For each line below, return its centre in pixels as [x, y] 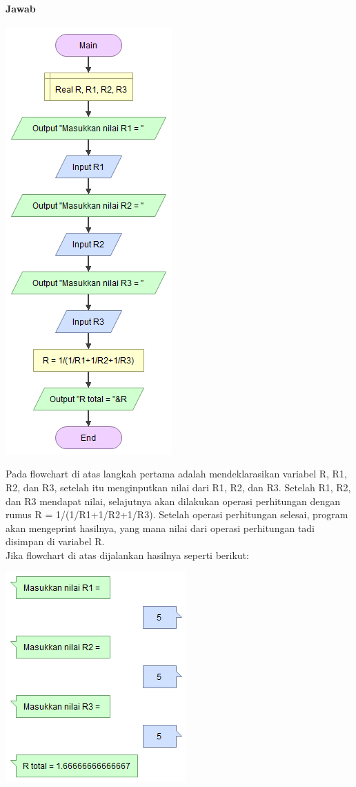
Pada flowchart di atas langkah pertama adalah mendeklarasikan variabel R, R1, [176, 474]
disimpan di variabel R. [55, 541]
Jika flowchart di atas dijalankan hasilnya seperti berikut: [127, 554]
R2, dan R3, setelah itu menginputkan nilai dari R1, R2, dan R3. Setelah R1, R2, [178, 487]
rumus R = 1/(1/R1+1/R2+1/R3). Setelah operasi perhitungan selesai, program [177, 514]
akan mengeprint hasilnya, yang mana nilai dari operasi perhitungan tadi [160, 528]
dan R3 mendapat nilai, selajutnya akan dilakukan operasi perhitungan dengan [173, 501]
